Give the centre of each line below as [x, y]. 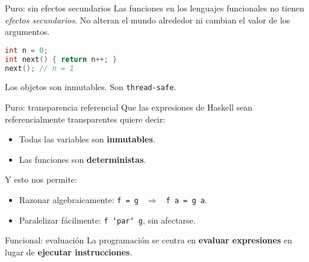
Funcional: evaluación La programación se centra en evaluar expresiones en [148, 240]
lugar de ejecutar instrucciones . [69, 251]
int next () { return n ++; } [61, 59]
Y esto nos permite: [41, 179]
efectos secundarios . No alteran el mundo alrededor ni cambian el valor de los [148, 20]
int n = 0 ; [27, 50]
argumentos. [27, 32]
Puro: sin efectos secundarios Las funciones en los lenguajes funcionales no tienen [154, 8]
